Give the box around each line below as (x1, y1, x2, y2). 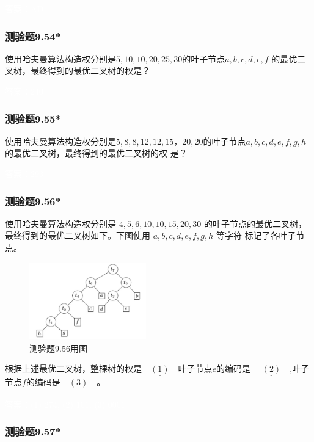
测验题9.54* (5, 28, 61, 43)
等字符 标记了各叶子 (216, 229, 296, 242)
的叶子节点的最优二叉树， (203, 217, 307, 230)
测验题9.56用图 (29, 341, 87, 354)
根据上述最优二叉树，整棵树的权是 (5, 362, 142, 375)
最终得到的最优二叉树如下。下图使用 (5, 229, 150, 242)
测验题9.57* (5, 424, 61, 439)
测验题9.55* (5, 111, 61, 126)
